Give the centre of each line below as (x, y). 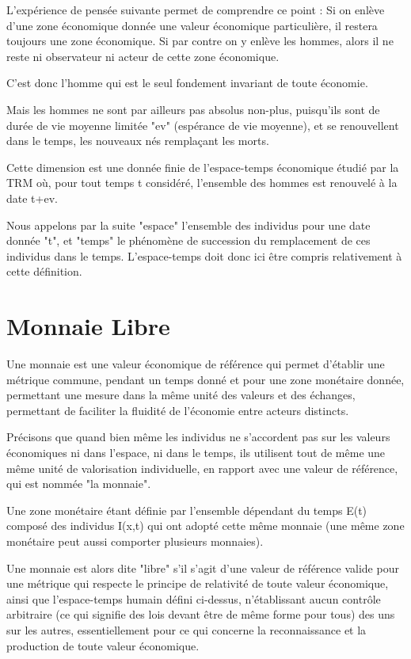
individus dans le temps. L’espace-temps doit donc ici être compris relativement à (204, 255)
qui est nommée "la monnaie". (79, 484)
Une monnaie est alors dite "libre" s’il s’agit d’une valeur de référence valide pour (203, 568)
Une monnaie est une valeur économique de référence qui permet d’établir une (196, 364)
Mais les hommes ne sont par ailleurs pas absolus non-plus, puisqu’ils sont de (193, 109)
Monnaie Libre (88, 326)
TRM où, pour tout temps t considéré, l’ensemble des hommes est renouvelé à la (202, 183)
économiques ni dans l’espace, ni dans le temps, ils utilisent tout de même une (196, 452)
